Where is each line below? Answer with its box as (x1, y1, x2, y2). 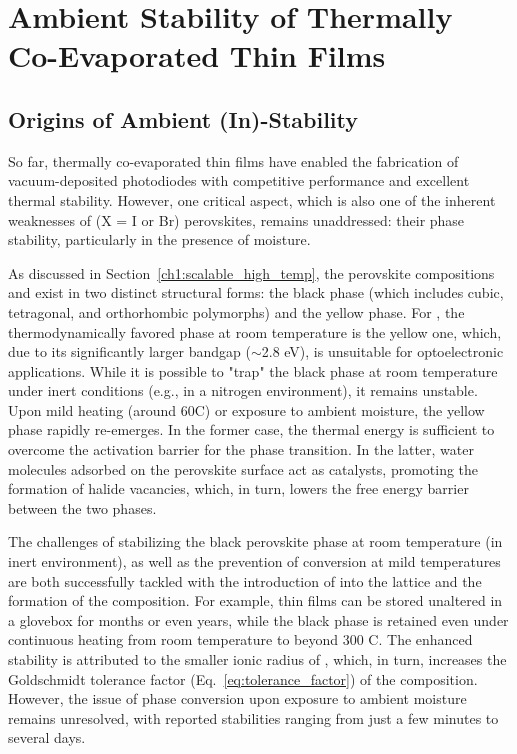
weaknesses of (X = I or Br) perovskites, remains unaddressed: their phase (8, 209, 465, 230)
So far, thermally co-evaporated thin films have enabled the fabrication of (8, 150, 459, 171)
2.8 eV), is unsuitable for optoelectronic (261, 341, 504, 362)
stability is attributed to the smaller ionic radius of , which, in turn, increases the (8, 649, 507, 670)
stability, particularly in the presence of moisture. (8, 229, 311, 250)
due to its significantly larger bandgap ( (8, 341, 251, 362)
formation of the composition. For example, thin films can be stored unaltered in (8, 590, 503, 611)
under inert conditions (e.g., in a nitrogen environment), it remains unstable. (8, 380, 478, 401)
